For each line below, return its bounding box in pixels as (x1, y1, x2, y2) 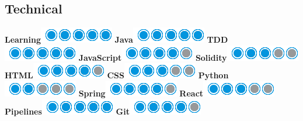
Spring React (78, 87, 204, 99)
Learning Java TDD (5, 33, 228, 46)
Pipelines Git (5, 105, 130, 117)
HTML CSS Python (5, 69, 229, 81)
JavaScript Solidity (78, 51, 227, 63)
